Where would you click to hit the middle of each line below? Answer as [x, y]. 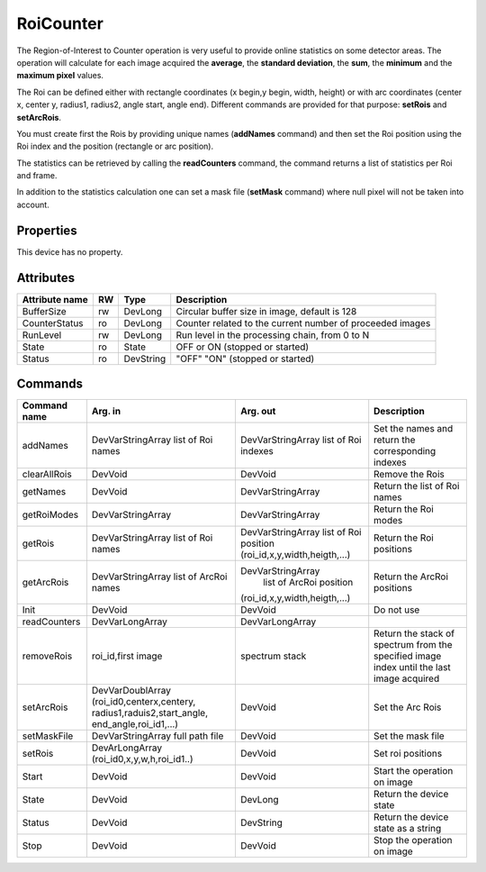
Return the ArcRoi [411, 577]
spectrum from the [414, 645]
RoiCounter [60, 23]
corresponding [405, 451]
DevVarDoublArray [131, 691]
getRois [38, 543]
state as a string [408, 829]
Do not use [397, 610]
